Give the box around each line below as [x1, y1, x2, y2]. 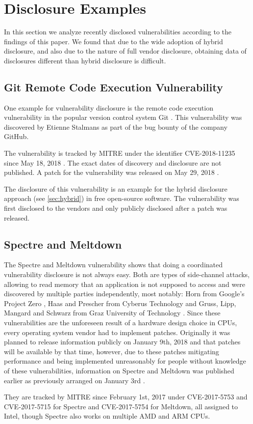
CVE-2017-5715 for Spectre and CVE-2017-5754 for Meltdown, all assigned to [4, 401, 238, 411]
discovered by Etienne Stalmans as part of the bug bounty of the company [4, 121, 228, 132]
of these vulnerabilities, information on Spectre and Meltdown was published [4, 365, 234, 375]
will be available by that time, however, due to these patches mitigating [4, 346, 219, 356]
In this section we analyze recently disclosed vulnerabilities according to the [4, 27, 232, 37]
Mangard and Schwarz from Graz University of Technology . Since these [4, 308, 221, 318]
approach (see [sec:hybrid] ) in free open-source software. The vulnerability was [4, 193, 239, 203]
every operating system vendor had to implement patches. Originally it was [4, 327, 230, 337]
